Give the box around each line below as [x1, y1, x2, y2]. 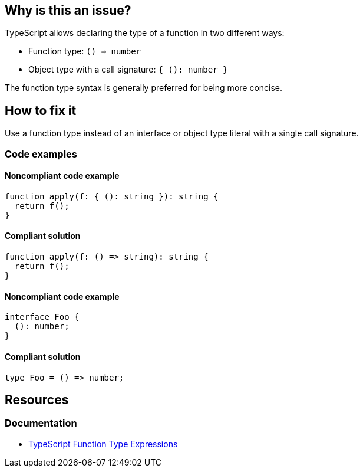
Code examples [5, 147, 78, 160]
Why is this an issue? [5, 3, 131, 18]
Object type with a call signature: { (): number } [28, 64, 228, 75]
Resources [5, 392, 69, 407]
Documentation [5, 417, 77, 430]
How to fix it [5, 103, 77, 118]
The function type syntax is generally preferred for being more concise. [5, 83, 283, 93]
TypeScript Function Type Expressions [28, 438, 178, 449]
